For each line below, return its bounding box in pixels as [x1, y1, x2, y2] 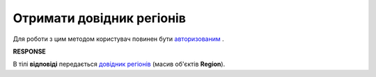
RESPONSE [13, 47, 47, 55]
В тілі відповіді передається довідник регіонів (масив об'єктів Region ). [13, 60, 226, 69]
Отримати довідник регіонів [13, 10, 186, 26]
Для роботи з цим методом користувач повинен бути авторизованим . [13, 35, 224, 43]
